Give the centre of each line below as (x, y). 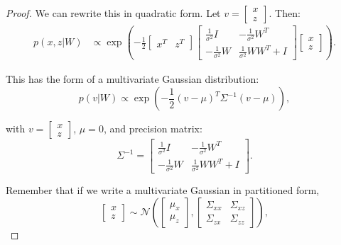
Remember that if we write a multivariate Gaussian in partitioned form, (163, 190)
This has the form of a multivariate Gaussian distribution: (132, 79)
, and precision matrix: (153, 129)
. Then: (285, 13)
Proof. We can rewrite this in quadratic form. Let (113, 13)
